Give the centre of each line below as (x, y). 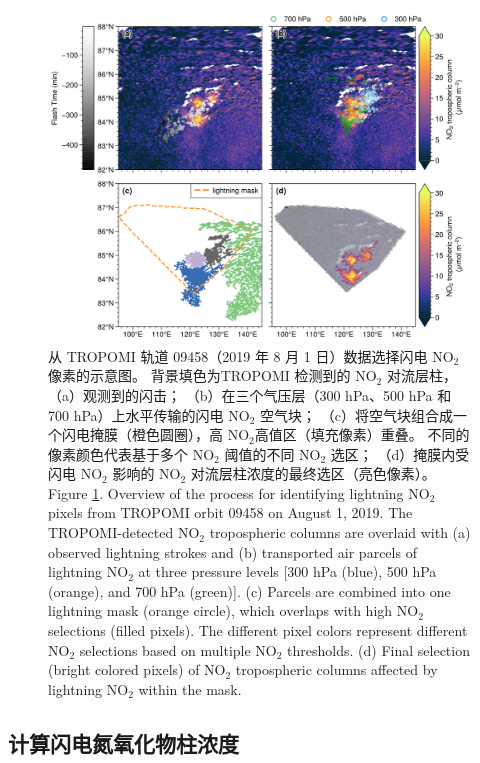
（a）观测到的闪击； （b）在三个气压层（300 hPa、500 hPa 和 (250, 394)
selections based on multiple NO (178, 649)
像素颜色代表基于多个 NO (131, 453)
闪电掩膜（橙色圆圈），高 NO (155, 434)
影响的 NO (146, 473)
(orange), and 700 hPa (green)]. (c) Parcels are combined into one (249, 590)
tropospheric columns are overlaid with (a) (340, 532)
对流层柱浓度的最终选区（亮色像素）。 (313, 473)
